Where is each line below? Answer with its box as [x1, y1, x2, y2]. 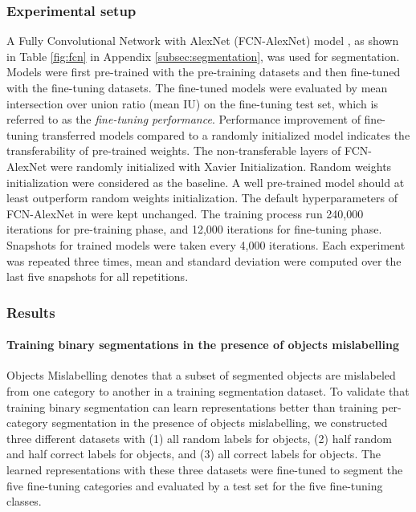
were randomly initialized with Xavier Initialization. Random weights [50, 157, 392, 174]
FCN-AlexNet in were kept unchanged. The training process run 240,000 [6, 205, 364, 221]
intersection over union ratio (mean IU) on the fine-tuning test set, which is [6, 95, 378, 112]
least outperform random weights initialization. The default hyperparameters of [6, 189, 398, 206]
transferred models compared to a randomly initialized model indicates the [42, 126, 410, 143]
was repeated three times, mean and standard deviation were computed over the [6, 252, 402, 269]
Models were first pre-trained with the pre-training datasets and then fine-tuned [6, 63, 401, 80]
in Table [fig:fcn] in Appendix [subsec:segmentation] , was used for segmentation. [6, 47, 400, 64]
